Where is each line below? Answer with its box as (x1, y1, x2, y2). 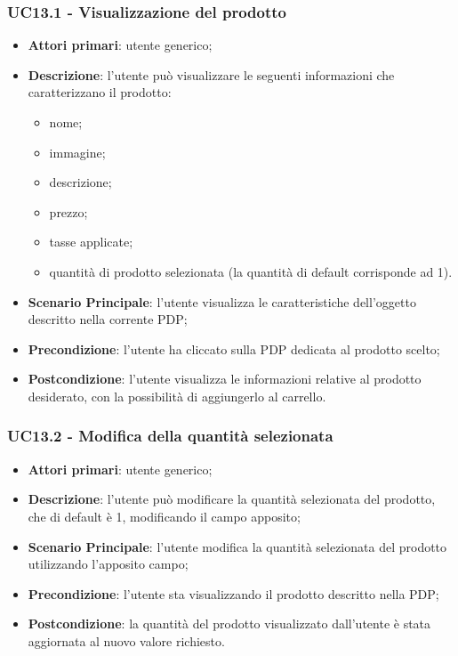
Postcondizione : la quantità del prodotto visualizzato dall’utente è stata (28, 614, 431, 633)
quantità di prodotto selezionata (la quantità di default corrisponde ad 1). (49, 262, 453, 280)
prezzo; (49, 202, 88, 221)
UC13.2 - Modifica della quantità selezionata (7, 425, 333, 447)
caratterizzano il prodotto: (28, 83, 172, 101)
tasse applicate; (49, 232, 133, 251)
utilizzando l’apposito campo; (28, 555, 189, 573)
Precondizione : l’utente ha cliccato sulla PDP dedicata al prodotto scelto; (28, 339, 440, 358)
